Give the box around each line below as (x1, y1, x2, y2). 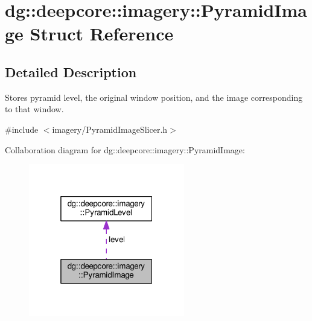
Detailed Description (5, 62, 137, 81)
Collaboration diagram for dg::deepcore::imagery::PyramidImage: (5, 143, 245, 156)
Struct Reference (30, 21, 174, 46)
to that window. (5, 103, 64, 115)
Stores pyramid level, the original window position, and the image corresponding (5, 91, 303, 103)
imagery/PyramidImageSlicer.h (52, 122, 168, 135)
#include (5, 122, 39, 135)
